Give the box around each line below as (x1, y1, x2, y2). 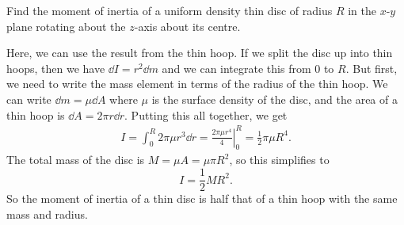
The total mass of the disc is (6, 151, 145, 168)
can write (6, 90, 51, 107)
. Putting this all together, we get (124, 106, 288, 123)
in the (348, 2, 377, 18)
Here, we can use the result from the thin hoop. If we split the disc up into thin (6, 44, 393, 61)
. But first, (345, 59, 398, 76)
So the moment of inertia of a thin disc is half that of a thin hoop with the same (6, 190, 398, 207)
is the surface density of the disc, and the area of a (151, 90, 398, 107)
